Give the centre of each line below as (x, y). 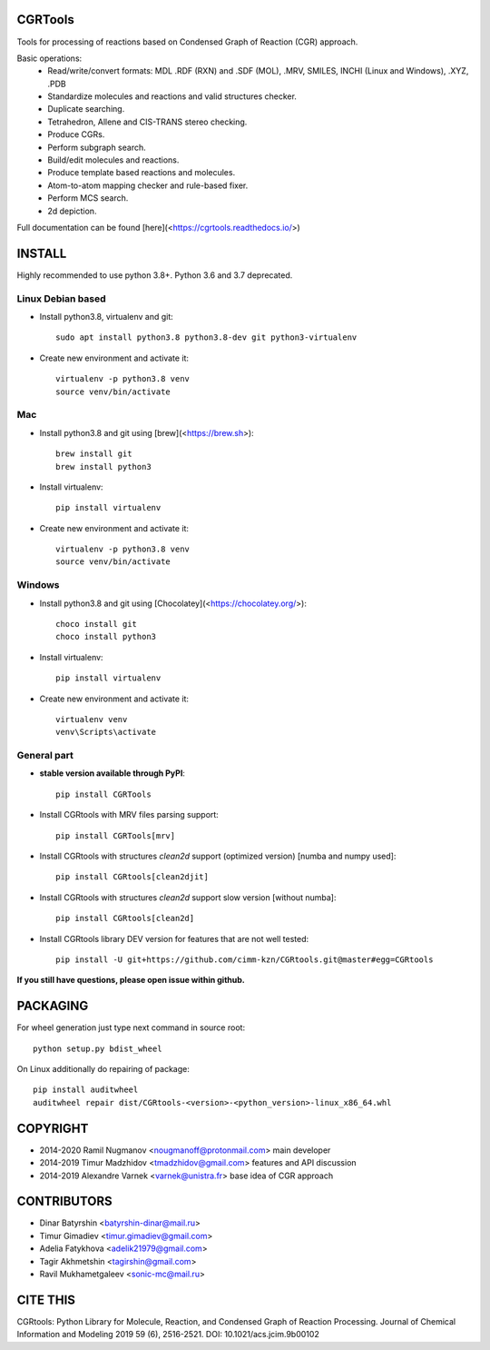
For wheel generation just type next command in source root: (131, 1027)
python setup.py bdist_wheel (98, 1048)
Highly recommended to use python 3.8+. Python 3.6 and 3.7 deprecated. (155, 275)
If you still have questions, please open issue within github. (131, 980)
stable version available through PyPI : (113, 773)
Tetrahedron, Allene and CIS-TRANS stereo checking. (147, 122)
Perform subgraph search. (97, 147)
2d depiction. (72, 211)
